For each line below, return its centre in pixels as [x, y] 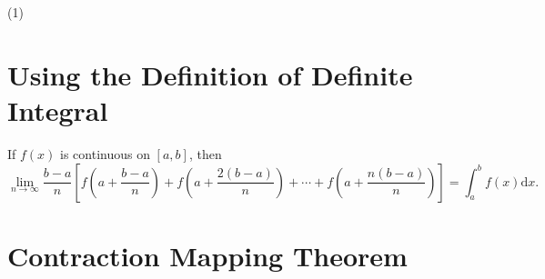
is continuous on [105, 153]
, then [205, 153]
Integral [58, 110]
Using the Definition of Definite [210, 74]
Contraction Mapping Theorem [207, 255]
